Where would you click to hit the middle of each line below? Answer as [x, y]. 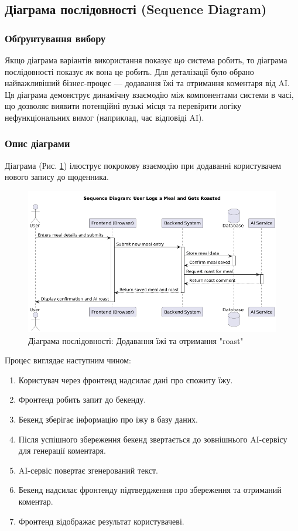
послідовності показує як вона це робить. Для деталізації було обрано [129, 71]
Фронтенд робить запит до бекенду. [82, 399]
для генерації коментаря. [62, 450]
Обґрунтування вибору [55, 38]
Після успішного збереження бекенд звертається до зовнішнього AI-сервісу [153, 439]
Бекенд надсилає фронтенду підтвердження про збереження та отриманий [150, 490]
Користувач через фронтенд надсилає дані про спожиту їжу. [126, 379]
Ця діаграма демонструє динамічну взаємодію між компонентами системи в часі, [149, 94]
